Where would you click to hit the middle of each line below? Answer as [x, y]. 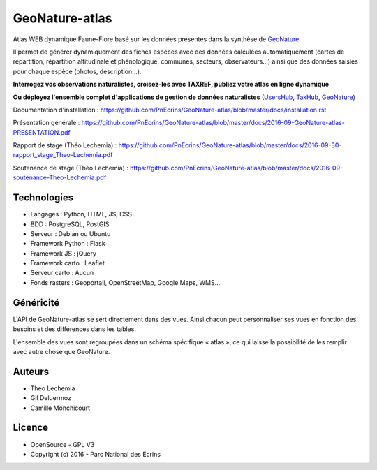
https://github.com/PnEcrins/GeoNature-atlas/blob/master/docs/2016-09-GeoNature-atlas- [213, 123]
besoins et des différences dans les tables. [74, 329]
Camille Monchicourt [60, 408]
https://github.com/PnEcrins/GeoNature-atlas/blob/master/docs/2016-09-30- [230, 145]
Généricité [36, 303]
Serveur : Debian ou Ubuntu [71, 233]
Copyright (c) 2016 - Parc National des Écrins [95, 454]
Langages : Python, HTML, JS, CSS [81, 214]
